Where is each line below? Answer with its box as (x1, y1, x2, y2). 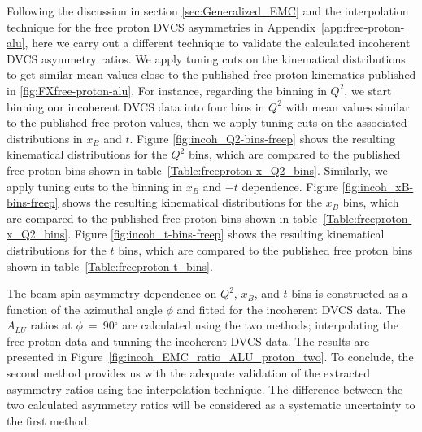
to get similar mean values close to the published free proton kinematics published (7, 66, 416, 83)
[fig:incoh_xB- (342, 177, 414, 194)
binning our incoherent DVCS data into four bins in (7, 98, 265, 115)
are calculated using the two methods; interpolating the (122, 316, 398, 334)
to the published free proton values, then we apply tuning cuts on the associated (7, 114, 407, 131)
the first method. (7, 412, 91, 429)
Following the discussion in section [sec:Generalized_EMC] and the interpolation (7, 2, 409, 19)
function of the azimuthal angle (7, 300, 163, 317)
